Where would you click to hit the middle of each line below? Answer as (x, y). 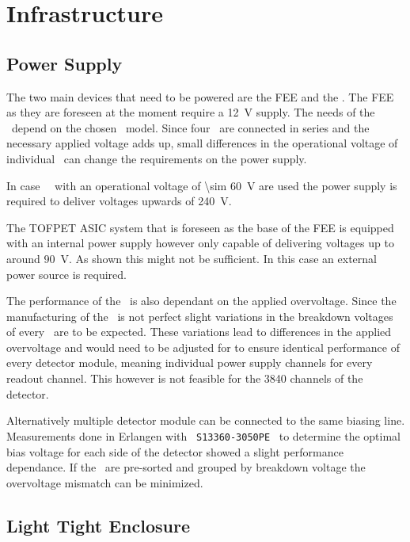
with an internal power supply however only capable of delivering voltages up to (200, 243)
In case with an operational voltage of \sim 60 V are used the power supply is (202, 185)
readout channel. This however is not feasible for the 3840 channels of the (185, 378)
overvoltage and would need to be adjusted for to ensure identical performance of (203, 347)
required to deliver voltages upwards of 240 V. (119, 201)
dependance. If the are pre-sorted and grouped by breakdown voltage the (186, 467)
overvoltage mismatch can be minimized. (105, 482)
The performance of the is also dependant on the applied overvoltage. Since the (201, 301)
